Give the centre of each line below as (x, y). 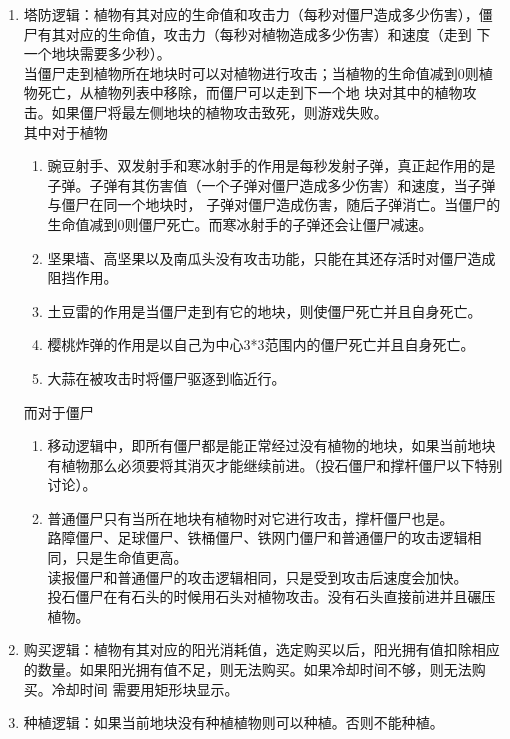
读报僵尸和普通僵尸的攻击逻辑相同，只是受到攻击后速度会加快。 (257, 576)
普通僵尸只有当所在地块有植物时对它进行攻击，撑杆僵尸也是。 (250, 517)
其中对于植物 (65, 131)
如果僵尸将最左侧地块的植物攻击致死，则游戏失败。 (219, 111)
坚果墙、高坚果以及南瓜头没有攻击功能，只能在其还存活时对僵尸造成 (271, 257)
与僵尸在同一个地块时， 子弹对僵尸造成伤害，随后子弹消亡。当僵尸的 (274, 204)
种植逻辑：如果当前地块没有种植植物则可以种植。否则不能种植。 (233, 722)
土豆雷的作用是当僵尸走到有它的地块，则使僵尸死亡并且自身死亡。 (264, 310)
